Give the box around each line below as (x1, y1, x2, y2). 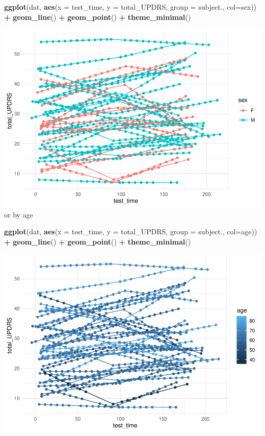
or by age (4, 209, 33, 220)
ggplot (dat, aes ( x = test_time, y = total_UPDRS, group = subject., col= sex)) (4, 2, 257, 12)
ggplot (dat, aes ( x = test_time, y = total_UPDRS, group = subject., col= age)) (4, 226, 257, 237)
